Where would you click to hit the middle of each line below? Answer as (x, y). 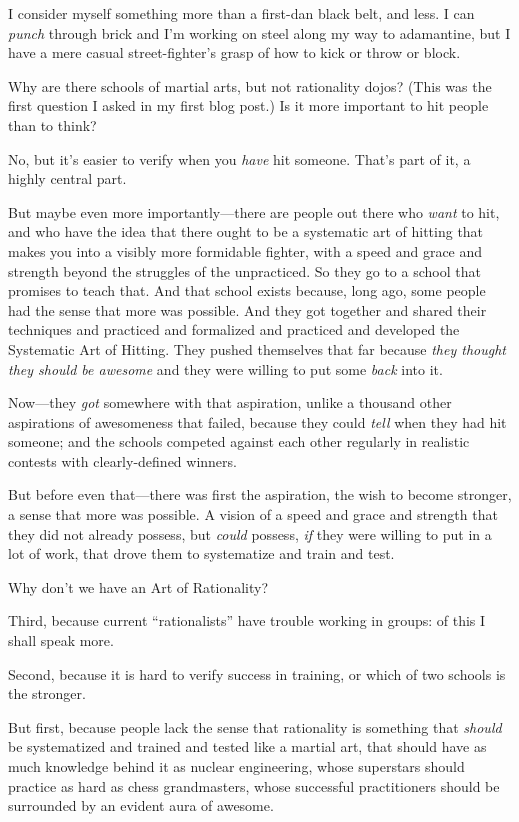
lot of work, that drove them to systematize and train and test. (201, 553)
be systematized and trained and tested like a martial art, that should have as (247, 746)
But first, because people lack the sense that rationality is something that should (255, 726)
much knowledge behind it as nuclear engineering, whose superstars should (236, 766)
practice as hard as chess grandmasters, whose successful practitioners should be (254, 785)
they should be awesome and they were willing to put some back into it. (225, 368)
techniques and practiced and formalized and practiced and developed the (234, 329)
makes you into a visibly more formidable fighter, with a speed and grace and (245, 250)
